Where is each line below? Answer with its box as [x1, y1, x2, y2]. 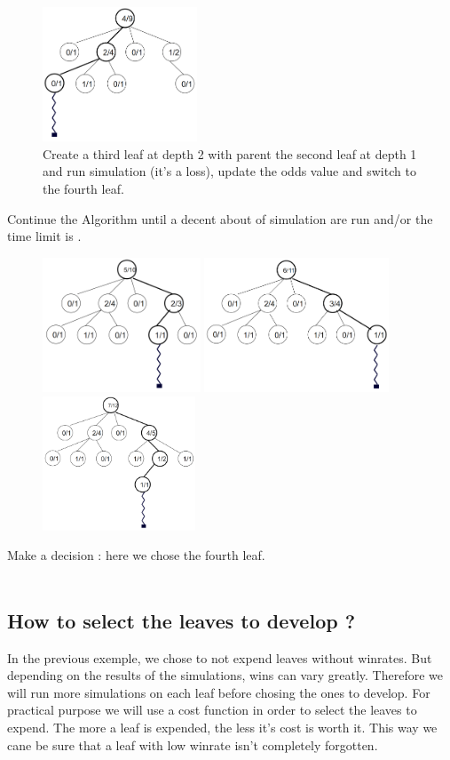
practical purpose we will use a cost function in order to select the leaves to [7, 700, 417, 719]
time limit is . [7, 227, 82, 245]
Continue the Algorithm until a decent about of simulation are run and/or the [7, 209, 433, 228]
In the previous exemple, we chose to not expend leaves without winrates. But [7, 648, 432, 667]
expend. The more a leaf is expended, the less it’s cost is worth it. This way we [7, 718, 438, 737]
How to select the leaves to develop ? [7, 606, 356, 634]
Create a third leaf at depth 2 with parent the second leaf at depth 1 [43, 144, 417, 163]
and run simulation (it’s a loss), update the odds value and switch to [43, 162, 416, 180]
